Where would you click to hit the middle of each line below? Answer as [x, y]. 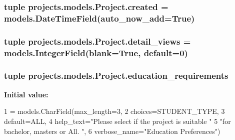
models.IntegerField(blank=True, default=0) [96, 52]
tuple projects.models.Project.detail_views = [97, 41]
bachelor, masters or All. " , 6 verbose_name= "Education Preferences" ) [112, 131]
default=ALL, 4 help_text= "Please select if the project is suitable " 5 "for [117, 121]
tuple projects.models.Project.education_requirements [116, 76]
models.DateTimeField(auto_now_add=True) [99, 18]
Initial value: [26, 94]
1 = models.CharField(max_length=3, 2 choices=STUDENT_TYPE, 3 [114, 111]
